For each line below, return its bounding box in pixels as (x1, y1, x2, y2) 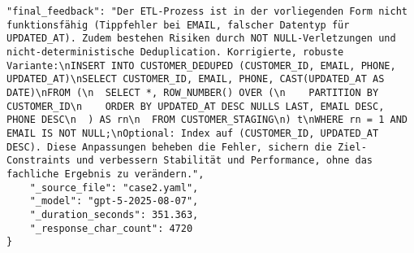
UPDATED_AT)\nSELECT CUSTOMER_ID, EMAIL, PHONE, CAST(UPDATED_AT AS (6, 73, 385, 85)
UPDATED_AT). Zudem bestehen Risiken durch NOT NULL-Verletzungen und (6, 33, 396, 45)
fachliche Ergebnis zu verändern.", (6, 168, 205, 180)
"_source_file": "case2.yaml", (29, 181, 199, 194)
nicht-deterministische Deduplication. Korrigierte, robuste (6, 46, 344, 58)
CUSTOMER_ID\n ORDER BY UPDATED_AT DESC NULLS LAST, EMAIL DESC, (6, 100, 385, 112)
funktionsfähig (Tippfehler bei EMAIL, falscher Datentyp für (6, 19, 350, 31)
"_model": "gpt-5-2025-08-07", (29, 195, 199, 207)
